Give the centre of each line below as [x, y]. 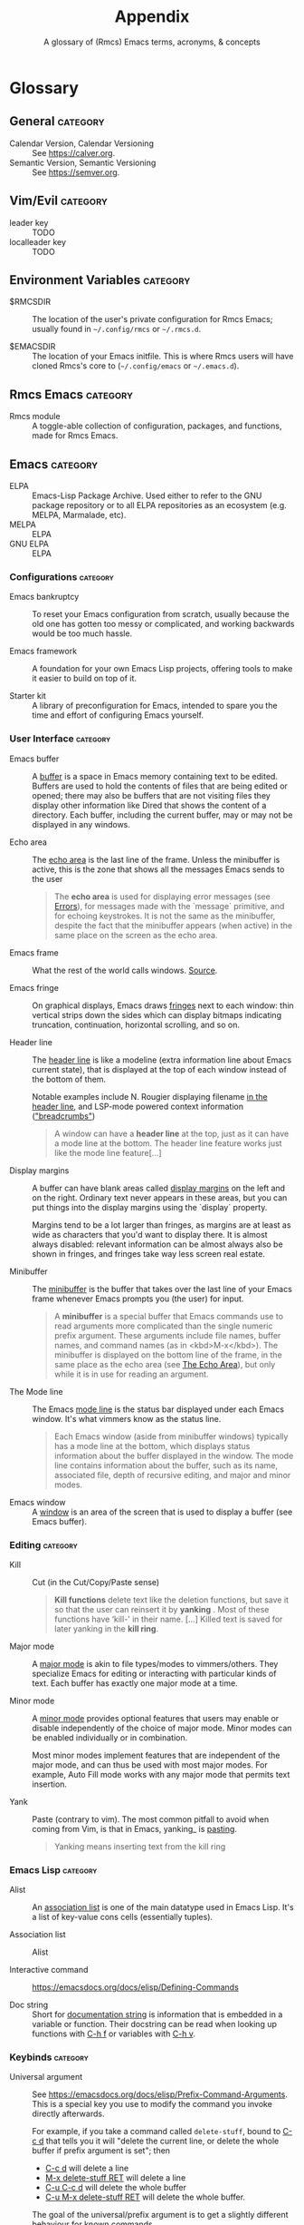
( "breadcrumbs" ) [64, 1116]
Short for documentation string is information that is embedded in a [157, 2014]
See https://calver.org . [74, 152]
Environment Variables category [100, 280]
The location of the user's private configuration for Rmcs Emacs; [152, 319]
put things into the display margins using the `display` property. [150, 1207]
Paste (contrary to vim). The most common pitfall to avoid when [151, 1819]
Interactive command [49, 1970]
